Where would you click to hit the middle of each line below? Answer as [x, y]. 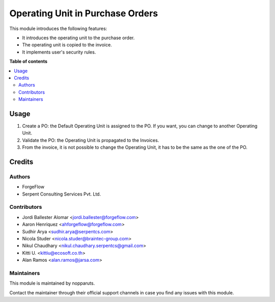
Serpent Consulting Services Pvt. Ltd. [62, 194]
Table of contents [29, 62]
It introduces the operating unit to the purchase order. [78, 38]
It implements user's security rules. [59, 52]
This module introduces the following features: [58, 29]
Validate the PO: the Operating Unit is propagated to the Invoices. [91, 140]
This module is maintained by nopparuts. [52, 283]
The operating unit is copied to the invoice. [67, 45]
